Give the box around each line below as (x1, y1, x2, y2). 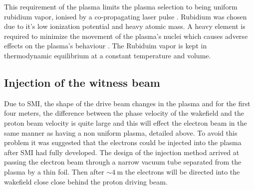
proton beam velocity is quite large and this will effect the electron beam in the (4, 117, 247, 128)
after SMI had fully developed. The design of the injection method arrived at (4, 147, 240, 157)
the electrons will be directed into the (125, 166, 240, 177)
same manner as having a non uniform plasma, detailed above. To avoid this (4, 127, 238, 138)
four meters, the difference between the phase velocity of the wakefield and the (4, 108, 244, 118)
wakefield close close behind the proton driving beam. (4, 176, 168, 187)
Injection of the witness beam (4, 74, 160, 90)
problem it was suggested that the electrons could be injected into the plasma (4, 137, 242, 148)
